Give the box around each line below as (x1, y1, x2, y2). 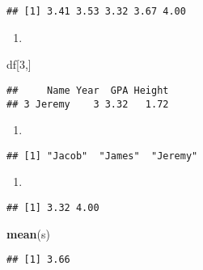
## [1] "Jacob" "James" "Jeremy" (6, 150, 198, 162)
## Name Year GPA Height (6, 84, 169, 96)
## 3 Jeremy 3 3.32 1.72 (6, 98, 169, 110)
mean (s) (6, 225, 50, 242)
